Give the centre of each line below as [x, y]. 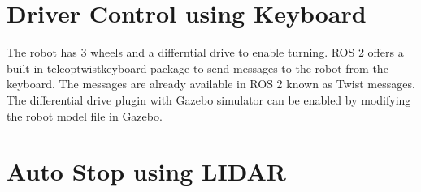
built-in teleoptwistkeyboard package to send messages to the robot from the [197, 68]
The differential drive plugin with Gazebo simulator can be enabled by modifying [209, 99]
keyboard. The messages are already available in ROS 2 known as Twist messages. [211, 84]
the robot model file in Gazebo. [85, 115]
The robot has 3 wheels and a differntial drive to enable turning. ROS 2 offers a [205, 52]
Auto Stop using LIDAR [146, 171]
